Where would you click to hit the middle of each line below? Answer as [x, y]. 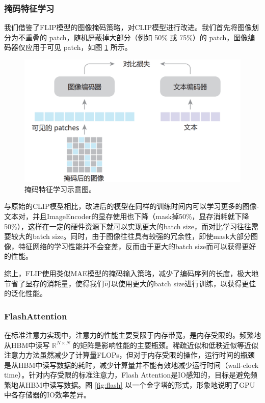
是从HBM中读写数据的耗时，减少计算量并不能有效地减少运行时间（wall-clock [131, 365]
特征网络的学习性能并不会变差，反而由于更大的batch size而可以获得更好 [137, 246]
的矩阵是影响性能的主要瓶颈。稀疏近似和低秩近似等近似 [166, 345]
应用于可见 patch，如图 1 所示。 [78, 47]
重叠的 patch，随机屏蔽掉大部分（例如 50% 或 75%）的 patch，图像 [137, 37]
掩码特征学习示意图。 [60, 189]
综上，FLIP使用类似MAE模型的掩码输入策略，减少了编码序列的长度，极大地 [131, 273]
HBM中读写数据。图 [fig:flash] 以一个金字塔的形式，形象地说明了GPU [140, 384]
